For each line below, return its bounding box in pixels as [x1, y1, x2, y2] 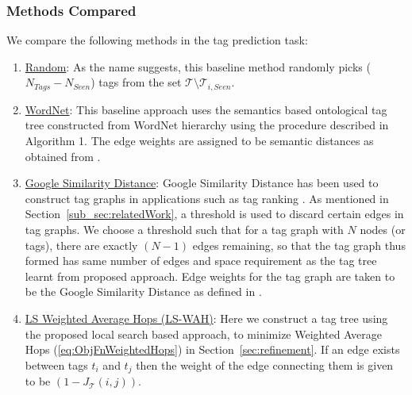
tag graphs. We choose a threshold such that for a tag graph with [25, 221, 344, 238]
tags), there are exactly [25, 236, 138, 253]
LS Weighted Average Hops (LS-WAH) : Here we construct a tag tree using [25, 309, 388, 326]
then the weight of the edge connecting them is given [136, 356, 394, 373]
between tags [25, 356, 88, 373]
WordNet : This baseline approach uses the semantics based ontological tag [25, 101, 387, 117]
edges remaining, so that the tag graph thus [192, 236, 406, 253]
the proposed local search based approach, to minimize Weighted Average [25, 325, 382, 342]
